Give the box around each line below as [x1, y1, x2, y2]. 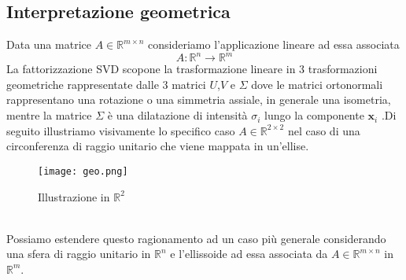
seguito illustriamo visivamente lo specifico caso [6, 122, 235, 138]
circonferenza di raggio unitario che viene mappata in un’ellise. [6, 138, 309, 154]
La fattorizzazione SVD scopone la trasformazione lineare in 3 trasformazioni [6, 61, 378, 77]
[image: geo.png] [38, 165, 128, 177]
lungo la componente [264, 107, 364, 123]
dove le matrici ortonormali [251, 76, 383, 92]
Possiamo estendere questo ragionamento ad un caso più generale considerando [6, 230, 386, 246]
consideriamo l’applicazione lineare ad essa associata [148, 36, 400, 53]
